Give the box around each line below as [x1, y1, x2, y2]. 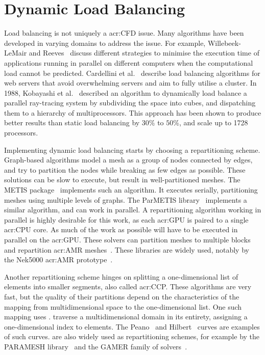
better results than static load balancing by [4, 117, 140, 128]
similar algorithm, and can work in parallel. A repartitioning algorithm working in [4, 204, 261, 215]
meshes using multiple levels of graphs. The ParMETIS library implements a [4, 194, 247, 205]
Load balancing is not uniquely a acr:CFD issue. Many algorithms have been [4, 28, 244, 38]
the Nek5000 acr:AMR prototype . [4, 254, 113, 265]
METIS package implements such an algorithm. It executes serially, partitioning [4, 184, 258, 195]
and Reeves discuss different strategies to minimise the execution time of [29, 47, 259, 58]
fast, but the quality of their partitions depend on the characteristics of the [4, 291, 239, 302]
